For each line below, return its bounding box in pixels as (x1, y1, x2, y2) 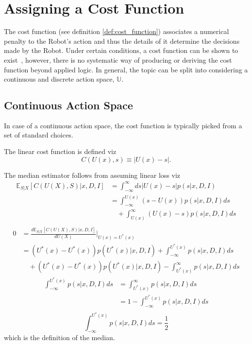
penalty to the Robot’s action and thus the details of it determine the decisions (4, 35, 240, 46)
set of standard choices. (4, 130, 73, 140)
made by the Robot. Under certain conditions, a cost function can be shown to (4, 45, 238, 55)
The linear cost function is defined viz (4, 146, 117, 156)
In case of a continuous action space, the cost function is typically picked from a (4, 120, 242, 130)
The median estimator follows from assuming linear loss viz (4, 170, 180, 180)
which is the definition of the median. (4, 332, 115, 342)
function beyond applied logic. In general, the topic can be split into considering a (4, 64, 248, 74)
